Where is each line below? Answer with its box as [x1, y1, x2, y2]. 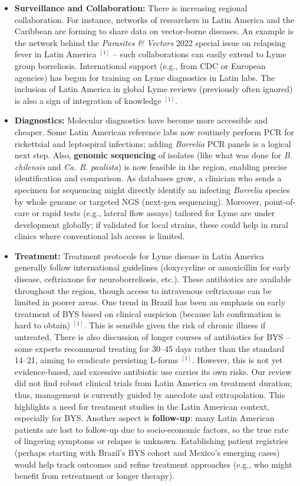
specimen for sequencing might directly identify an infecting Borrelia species [14, 183, 290, 195]
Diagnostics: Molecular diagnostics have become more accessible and [14, 114, 268, 126]
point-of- [264, 195, 296, 207]
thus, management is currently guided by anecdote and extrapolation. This [14, 389, 285, 400]
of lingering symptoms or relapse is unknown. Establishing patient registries [14, 435, 288, 447]
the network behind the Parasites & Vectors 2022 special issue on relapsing [14, 36, 286, 48]
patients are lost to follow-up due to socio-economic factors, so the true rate [14, 423, 289, 435]
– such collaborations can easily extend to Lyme [113, 48, 286, 60]
